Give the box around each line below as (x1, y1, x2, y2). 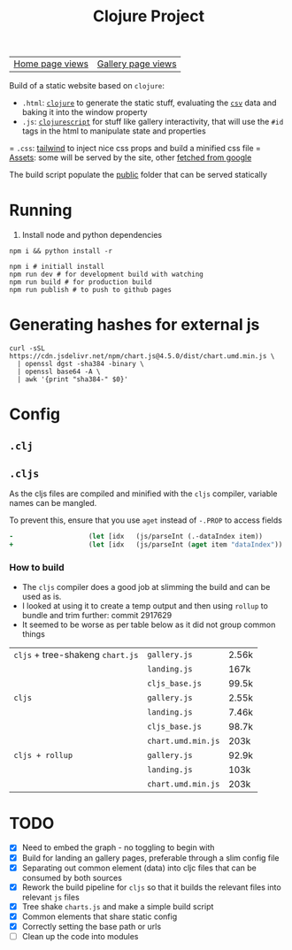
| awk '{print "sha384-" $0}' (17, 375, 128, 384)
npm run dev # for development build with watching (9, 270, 204, 280)
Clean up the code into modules (21, 931, 139, 941)
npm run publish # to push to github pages (9, 286, 173, 295)
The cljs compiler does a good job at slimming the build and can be (21, 581, 271, 592)
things (21, 628, 46, 639)
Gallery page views (96, 57, 177, 70)
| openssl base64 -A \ (17, 367, 101, 377)
